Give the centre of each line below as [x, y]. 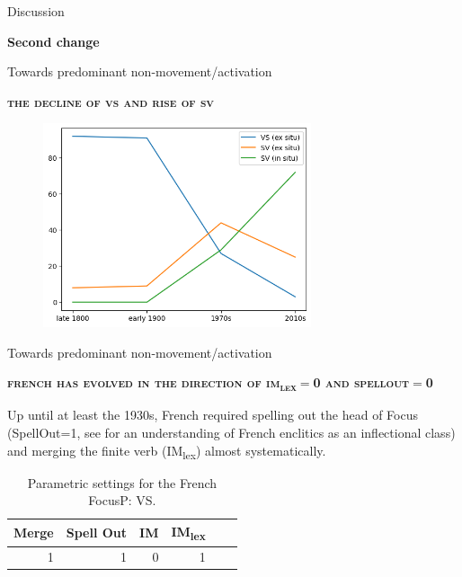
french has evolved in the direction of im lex [152, 384]
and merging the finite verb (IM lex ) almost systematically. [167, 451]
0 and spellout [361, 382]
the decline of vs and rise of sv [111, 101]
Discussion [36, 11]
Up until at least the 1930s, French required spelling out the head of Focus [213, 415]
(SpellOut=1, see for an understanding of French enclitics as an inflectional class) [231, 433]
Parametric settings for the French [122, 482]
